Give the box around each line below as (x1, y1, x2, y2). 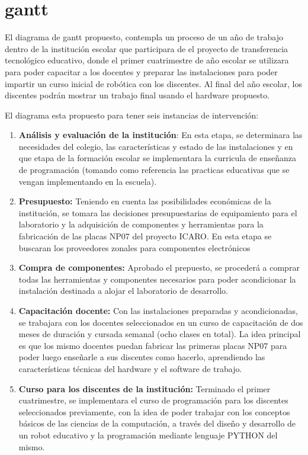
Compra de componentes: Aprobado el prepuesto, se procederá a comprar (18, 261, 300, 274)
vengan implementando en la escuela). (18, 175, 157, 187)
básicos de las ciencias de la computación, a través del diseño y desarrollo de (18, 417, 296, 430)
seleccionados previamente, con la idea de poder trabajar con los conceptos (18, 405, 290, 418)
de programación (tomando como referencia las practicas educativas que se (18, 164, 290, 176)
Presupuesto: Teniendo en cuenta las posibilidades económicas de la (18, 195, 271, 207)
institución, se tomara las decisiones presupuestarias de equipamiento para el (18, 206, 297, 219)
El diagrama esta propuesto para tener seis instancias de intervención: (5, 108, 259, 121)
